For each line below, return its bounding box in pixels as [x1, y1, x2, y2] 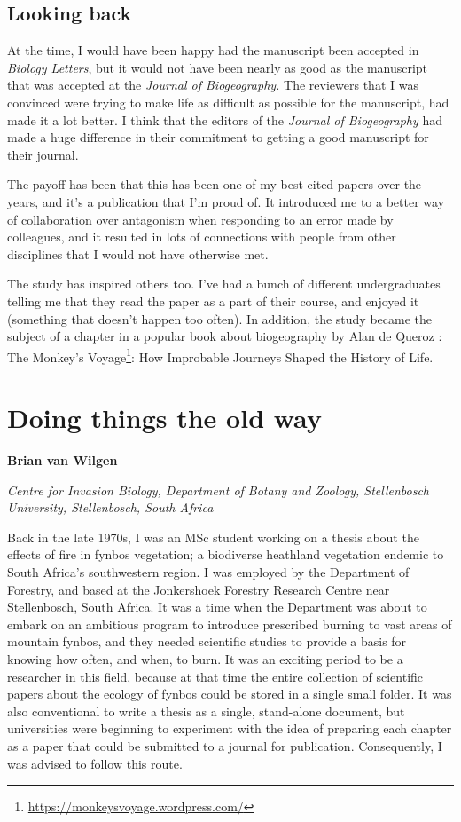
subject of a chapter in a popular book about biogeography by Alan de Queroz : [7, 327, 442, 345]
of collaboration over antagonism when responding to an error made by [7, 209, 394, 228]
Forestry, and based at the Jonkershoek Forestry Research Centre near [7, 580, 390, 598]
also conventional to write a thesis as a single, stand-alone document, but [7, 701, 405, 720]
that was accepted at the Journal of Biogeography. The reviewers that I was [7, 75, 418, 94]
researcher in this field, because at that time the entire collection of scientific [7, 667, 424, 685]
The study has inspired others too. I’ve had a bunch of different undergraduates [7, 274, 441, 293]
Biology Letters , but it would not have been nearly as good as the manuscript [7, 58, 428, 76]
